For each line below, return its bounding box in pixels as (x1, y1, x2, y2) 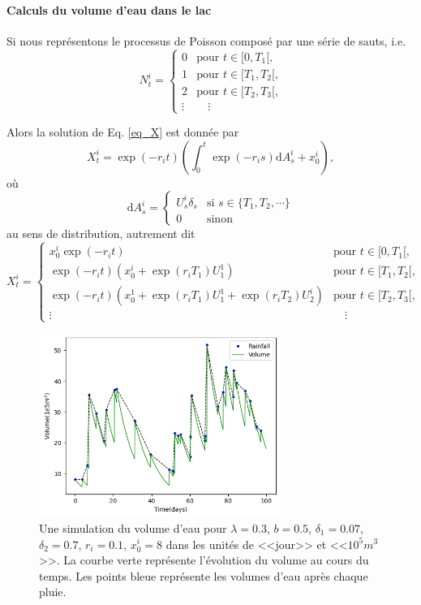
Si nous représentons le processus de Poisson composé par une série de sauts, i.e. (6, 32, 406, 49)
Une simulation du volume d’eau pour (39, 519, 227, 536)
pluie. (39, 583, 67, 600)
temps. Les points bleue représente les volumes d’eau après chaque (39, 567, 368, 584)
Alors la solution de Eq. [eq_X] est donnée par (6, 123, 239, 140)
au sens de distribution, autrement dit (6, 225, 195, 242)
